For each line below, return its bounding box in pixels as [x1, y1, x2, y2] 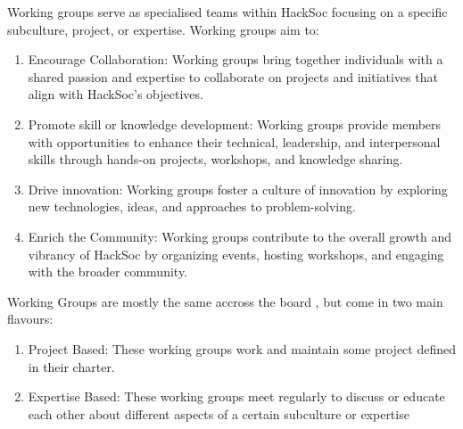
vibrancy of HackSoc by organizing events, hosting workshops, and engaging [28, 244, 444, 263]
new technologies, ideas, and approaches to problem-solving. [28, 197, 356, 216]
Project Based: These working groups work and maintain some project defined [28, 339, 457, 358]
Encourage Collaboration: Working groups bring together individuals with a [28, 50, 443, 69]
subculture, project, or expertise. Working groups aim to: [7, 20, 319, 38]
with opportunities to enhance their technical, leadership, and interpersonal [28, 132, 441, 151]
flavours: [7, 309, 54, 328]
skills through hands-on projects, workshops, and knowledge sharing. [28, 150, 403, 169]
